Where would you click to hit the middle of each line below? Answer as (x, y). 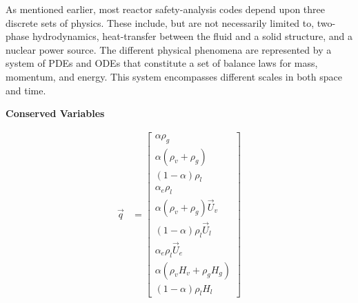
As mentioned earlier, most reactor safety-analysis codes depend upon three (166, 9)
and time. (26, 90)
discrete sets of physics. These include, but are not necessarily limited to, (160, 22)
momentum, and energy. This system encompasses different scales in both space (174, 76)
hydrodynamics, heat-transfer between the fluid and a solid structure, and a (192, 36)
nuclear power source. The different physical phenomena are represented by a (169, 49)
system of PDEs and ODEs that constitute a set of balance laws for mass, (162, 63)
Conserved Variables (55, 113)
